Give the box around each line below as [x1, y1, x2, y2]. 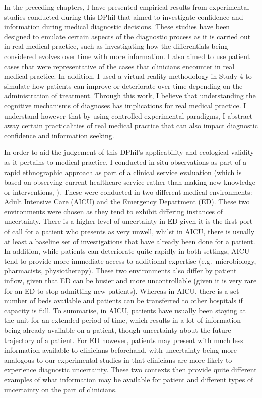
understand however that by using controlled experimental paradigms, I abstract [4, 110, 253, 121]
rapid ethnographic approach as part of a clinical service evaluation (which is [4, 166, 242, 177]
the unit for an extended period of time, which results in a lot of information [4, 315, 241, 325]
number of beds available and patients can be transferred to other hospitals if [4, 295, 243, 306]
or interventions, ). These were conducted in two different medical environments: [4, 186, 252, 197]
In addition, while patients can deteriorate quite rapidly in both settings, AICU [4, 246, 250, 256]
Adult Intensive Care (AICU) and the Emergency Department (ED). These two [4, 196, 250, 207]
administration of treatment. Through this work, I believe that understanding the [4, 90, 256, 101]
